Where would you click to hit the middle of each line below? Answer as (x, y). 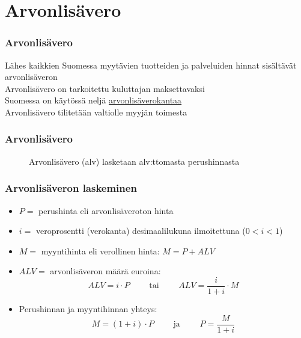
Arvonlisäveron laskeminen (71, 188)
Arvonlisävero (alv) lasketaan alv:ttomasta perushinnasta (134, 161)
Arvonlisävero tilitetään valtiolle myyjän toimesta (96, 112)
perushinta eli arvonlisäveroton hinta (106, 210)
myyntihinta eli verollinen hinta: (100, 250)
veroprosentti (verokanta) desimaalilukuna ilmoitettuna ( (141, 231)
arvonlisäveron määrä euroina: (105, 271)
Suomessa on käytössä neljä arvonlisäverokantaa (93, 100)
